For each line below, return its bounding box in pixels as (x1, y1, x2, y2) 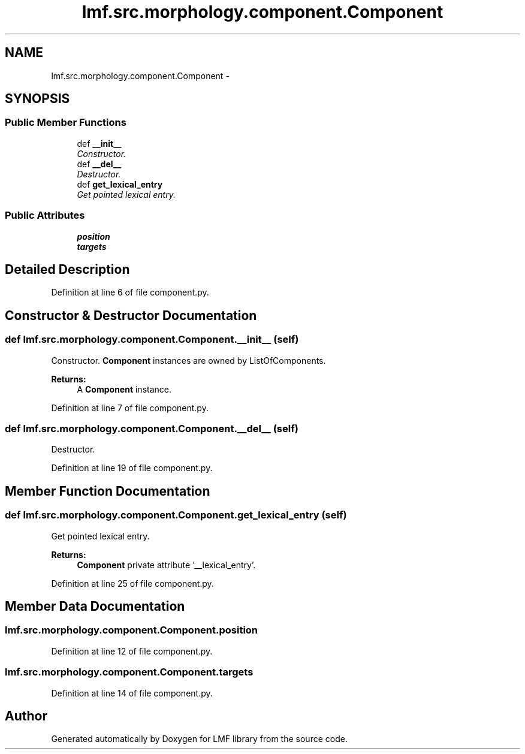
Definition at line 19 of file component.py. (51, 463, 213, 473)
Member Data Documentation (5, 599, 185, 614)
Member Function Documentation (5, 483, 210, 499)
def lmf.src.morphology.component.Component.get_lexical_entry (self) (5, 509, 347, 521)
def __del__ (77, 158, 122, 169)
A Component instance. (77, 384, 171, 394)
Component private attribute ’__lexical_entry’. (77, 559, 256, 570)
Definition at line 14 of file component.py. (51, 687, 213, 698)
